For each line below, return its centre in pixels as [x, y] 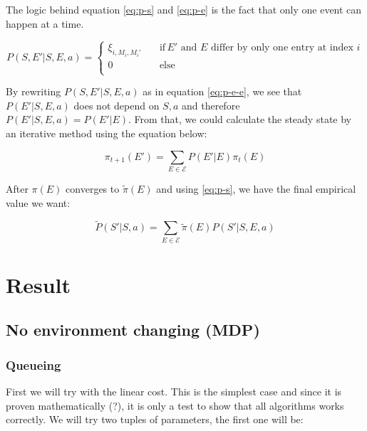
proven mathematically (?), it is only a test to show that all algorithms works [175, 405]
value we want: [38, 202]
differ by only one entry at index [282, 48]
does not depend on [117, 105]
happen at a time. [45, 23]
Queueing [33, 365]
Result [38, 284]
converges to [93, 188]
